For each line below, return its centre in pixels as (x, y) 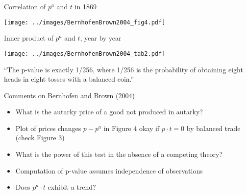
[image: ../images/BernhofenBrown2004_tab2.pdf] (85, 54)
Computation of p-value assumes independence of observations (109, 170)
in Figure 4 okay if (132, 128)
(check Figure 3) (40, 138)
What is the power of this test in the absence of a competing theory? (119, 154)
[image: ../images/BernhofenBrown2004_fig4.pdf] (85, 22)
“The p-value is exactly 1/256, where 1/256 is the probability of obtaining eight (123, 69)
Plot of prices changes (48, 128)
